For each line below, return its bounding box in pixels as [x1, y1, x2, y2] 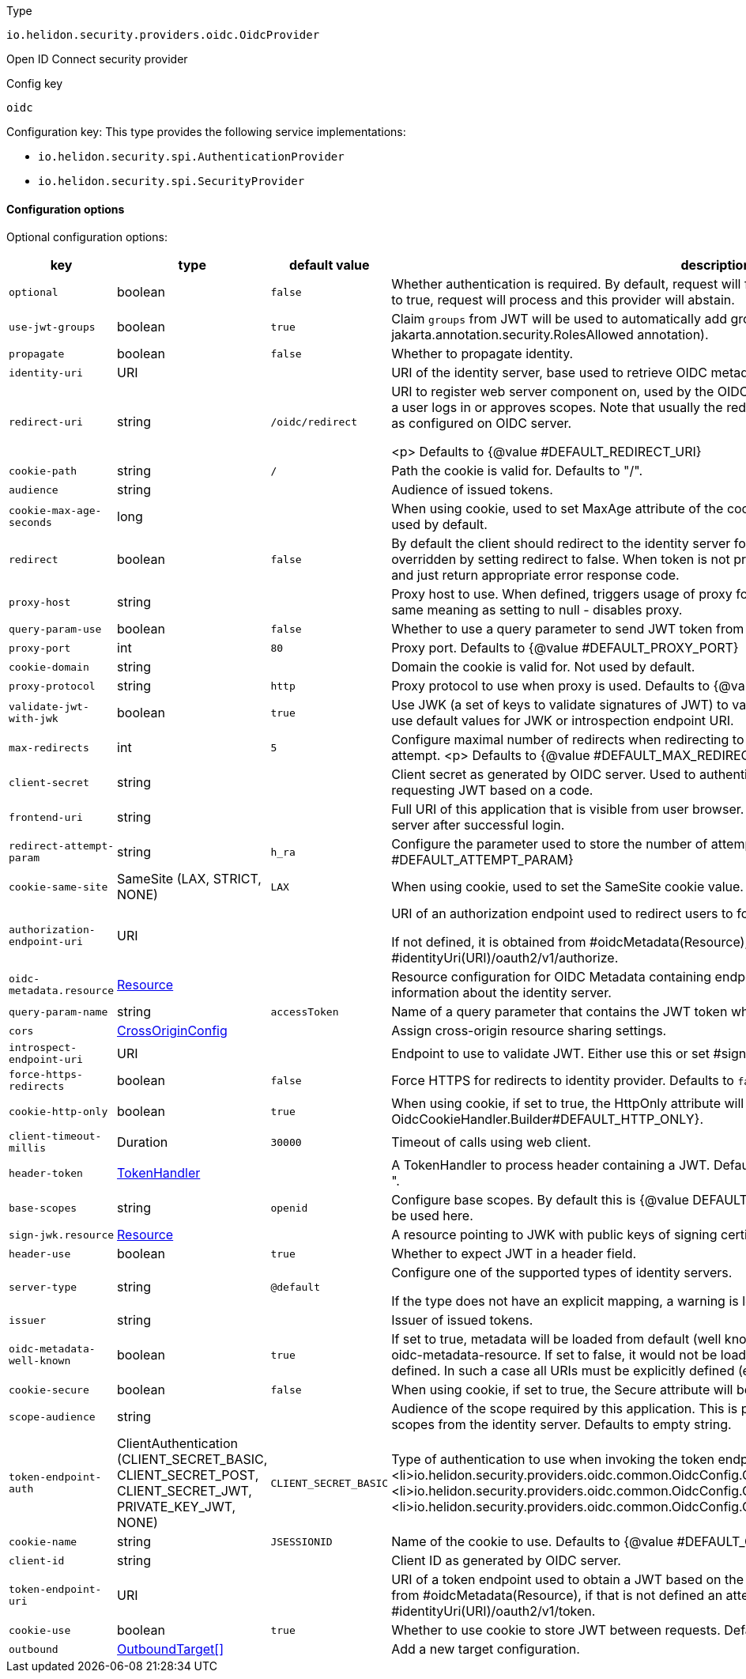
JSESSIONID [270, 1535, 333, 1548]
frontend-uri [9, 811, 83, 823]
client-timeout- [9, 1130, 102, 1143]
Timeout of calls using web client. [391, 1134, 591, 1151]
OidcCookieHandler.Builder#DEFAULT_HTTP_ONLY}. [391, 1111, 704, 1128]
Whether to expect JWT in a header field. [391, 1246, 637, 1262]
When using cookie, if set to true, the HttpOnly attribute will [391, 1095, 744, 1112]
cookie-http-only [9, 1105, 108, 1117]
